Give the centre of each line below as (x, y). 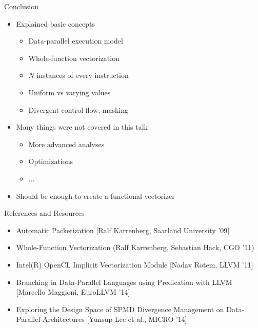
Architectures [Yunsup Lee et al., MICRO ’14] (115, 319)
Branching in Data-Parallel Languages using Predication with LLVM (124, 282)
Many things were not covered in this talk (82, 127)
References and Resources (44, 213)
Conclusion (21, 6)
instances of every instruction (83, 75)
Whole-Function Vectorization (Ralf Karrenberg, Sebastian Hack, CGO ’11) (135, 247)
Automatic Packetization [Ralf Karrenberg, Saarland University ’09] (123, 230)
